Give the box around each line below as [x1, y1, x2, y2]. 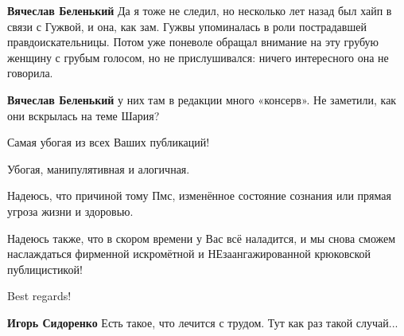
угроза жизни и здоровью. [7, 202, 134, 219]
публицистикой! [7, 260, 83, 277]
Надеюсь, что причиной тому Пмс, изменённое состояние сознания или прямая [7, 187, 391, 204]
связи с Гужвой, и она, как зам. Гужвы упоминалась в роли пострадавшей [7, 18, 367, 34]
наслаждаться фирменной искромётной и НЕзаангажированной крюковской [7, 245, 371, 262]
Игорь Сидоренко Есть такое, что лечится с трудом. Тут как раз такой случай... [7, 314, 398, 330]
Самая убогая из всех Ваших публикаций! [7, 134, 210, 150]
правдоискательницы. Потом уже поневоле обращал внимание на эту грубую [7, 33, 379, 50]
